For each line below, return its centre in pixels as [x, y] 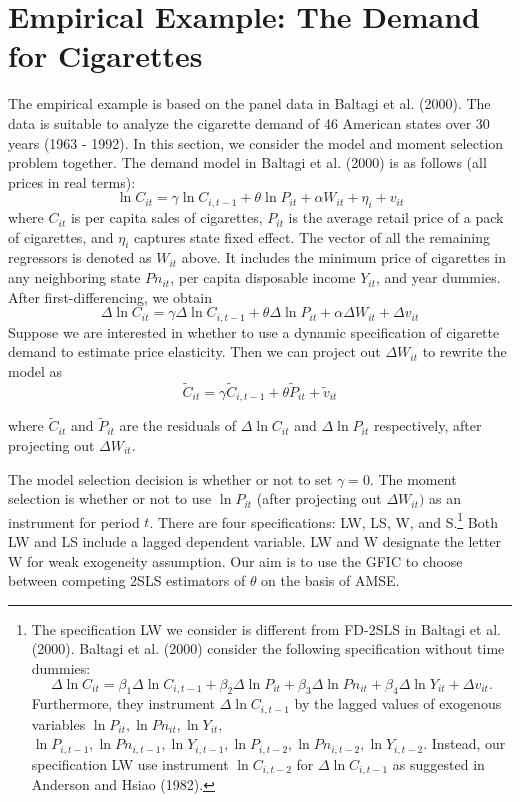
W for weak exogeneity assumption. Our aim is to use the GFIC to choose [235, 560]
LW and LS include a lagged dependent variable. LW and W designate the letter [255, 541]
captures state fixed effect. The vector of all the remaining [312, 236]
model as [35, 370]
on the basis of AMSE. [330, 580]
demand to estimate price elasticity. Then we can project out [194, 351]
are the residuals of [178, 425]
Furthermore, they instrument [123, 703]
